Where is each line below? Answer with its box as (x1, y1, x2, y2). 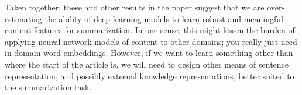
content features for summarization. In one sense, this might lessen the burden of (5, 24, 295, 36)
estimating (5, 12, 42, 24)
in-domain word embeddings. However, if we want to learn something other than (5, 47, 293, 59)
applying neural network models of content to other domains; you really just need (5, 35, 297, 47)
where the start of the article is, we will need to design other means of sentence (5, 58, 289, 70)
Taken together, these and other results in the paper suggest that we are (5, 1, 265, 13)
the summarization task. (5, 81, 92, 93)
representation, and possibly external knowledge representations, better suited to (5, 69, 294, 82)
